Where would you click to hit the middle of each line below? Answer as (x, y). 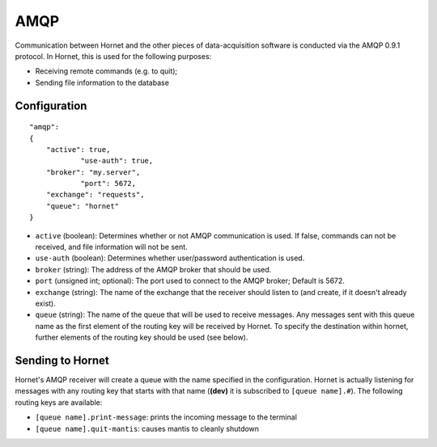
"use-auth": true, (117, 161)
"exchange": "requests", (95, 195)
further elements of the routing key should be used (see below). (142, 337)
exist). (45, 303)
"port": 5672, (108, 183)
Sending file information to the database (102, 82)
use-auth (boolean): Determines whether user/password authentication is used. (170, 258)
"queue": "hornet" (83, 206)
